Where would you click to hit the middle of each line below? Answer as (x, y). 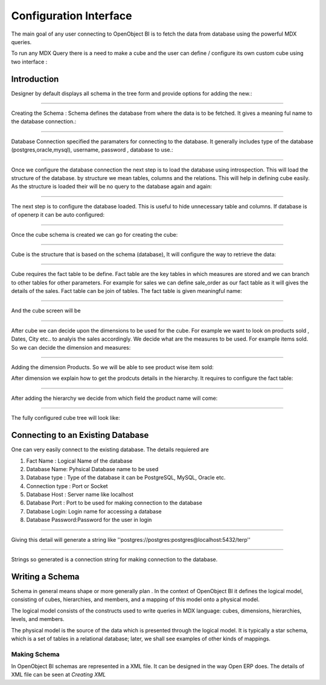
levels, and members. (38, 619)
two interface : (29, 62)
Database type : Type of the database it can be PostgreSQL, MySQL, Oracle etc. (126, 478)
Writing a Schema (45, 577)
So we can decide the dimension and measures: (71, 347)
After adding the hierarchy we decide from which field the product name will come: (114, 398)
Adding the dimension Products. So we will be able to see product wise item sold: (112, 367)
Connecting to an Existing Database (80, 435)
